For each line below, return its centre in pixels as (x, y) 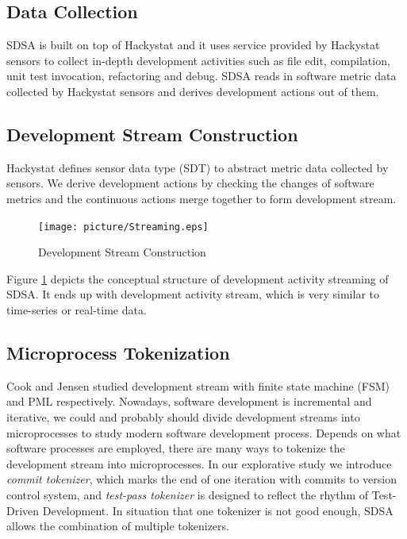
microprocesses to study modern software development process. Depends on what (204, 432)
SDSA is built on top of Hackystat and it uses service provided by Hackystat (193, 45)
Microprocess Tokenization (118, 352)
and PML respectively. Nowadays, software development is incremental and (189, 401)
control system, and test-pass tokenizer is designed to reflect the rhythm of (188, 494)
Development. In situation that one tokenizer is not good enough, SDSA (218, 510)
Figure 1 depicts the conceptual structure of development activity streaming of (198, 278)
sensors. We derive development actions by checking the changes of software (190, 183)
